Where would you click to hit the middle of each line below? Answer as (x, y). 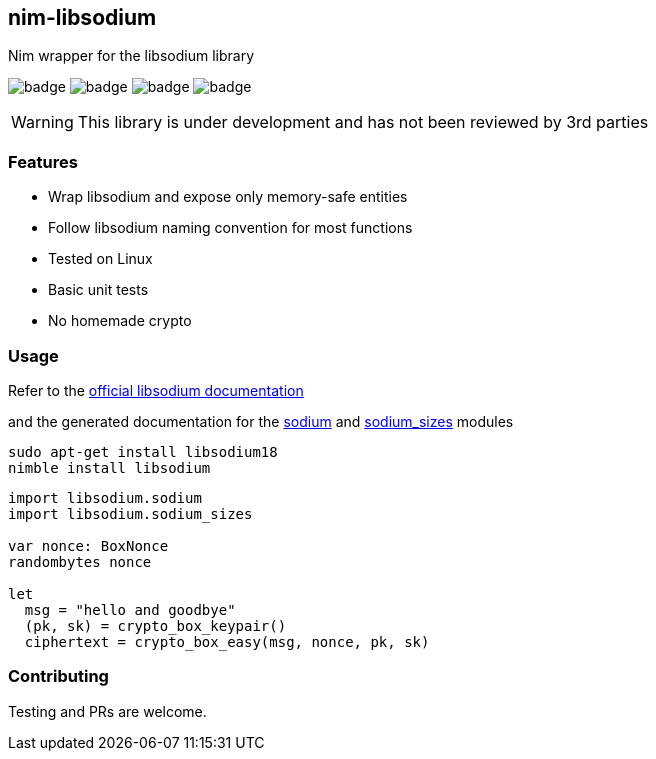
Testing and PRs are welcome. (107, 711)
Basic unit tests (98, 290)
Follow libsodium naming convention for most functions (230, 228)
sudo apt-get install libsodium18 (143, 451)
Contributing (58, 676)
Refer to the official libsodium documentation (156, 390)
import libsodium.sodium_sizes (130, 513)
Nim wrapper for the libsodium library (131, 56)
